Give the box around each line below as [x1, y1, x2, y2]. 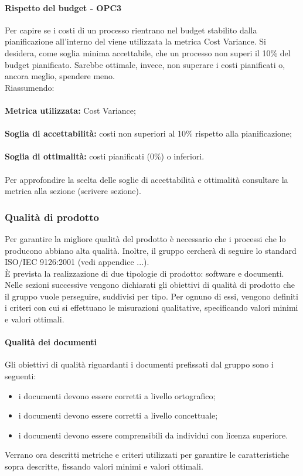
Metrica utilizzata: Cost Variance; [5, 104, 136, 116]
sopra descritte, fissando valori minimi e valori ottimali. [5, 460, 203, 472]
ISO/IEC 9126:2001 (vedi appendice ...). [5, 256, 149, 268]
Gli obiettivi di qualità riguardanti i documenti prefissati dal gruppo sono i [5, 358, 274, 370]
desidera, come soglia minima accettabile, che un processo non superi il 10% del [5, 46, 291, 59]
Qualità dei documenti [5, 336, 97, 348]
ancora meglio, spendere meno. [5, 70, 115, 82]
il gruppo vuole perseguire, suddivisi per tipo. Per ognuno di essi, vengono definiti [5, 290, 298, 302]
